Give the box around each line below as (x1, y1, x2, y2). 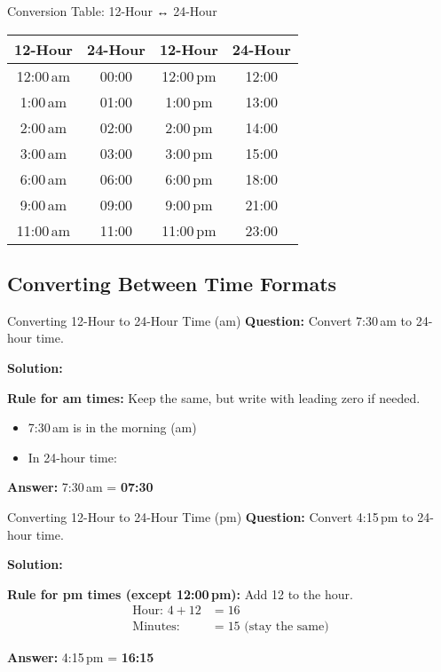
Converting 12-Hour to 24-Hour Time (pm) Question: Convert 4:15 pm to (7, 507, 413, 526)
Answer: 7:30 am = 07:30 (7, 478, 154, 496)
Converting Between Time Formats (7, 269, 337, 296)
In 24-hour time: (28, 447, 117, 466)
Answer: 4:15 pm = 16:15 (7, 648, 154, 667)
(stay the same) (244, 621, 329, 634)
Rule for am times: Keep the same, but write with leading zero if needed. (7, 388, 421, 407)
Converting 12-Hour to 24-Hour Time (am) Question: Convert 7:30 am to (7, 311, 413, 329)
